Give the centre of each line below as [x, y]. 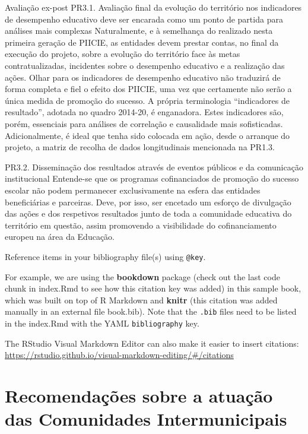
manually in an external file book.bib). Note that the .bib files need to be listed [151, 311]
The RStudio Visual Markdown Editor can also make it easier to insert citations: [152, 343]
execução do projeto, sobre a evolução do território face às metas [123, 54]
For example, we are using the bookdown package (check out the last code [142, 276]
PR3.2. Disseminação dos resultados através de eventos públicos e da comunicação [154, 167]
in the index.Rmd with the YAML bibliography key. [102, 323]
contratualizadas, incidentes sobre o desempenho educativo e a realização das [145, 65]
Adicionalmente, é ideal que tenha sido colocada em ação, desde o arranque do [147, 135]
